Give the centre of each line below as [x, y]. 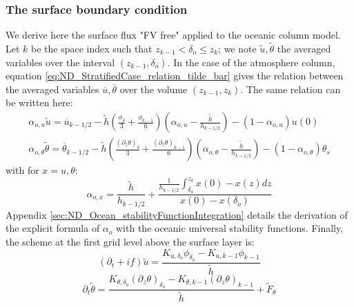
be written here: [39, 102]
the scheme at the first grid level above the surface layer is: [130, 242]
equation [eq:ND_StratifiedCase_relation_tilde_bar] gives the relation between [175, 76]
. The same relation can [291, 89]
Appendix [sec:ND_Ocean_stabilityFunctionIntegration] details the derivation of [177, 214]
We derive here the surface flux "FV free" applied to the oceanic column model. [173, 35]
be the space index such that [92, 49]
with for [22, 170]
